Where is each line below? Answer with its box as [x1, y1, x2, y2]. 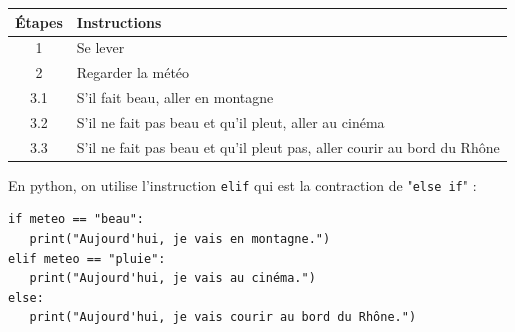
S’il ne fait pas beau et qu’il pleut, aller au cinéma [76, 111, 385, 132]
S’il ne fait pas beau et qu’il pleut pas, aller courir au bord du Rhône [76, 136, 500, 157]
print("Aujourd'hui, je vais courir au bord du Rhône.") [29, 310, 417, 325]
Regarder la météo [76, 62, 190, 83]
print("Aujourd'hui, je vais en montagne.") [29, 232, 331, 247]
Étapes [15, 11, 63, 32]
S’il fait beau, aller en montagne [76, 87, 274, 108]
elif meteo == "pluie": [8, 251, 166, 266]
